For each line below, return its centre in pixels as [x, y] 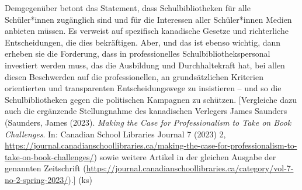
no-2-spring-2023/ [37, 179]
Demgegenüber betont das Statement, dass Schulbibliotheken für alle [128, 8]
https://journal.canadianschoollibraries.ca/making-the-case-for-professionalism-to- [151, 145]
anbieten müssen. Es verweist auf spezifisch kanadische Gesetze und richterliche [147, 31]
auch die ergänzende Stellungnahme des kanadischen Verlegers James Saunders [146, 111]
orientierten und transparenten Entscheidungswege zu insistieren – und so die [143, 88]
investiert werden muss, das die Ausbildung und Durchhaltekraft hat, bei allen [145, 65]
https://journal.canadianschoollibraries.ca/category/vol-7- [190, 168]
